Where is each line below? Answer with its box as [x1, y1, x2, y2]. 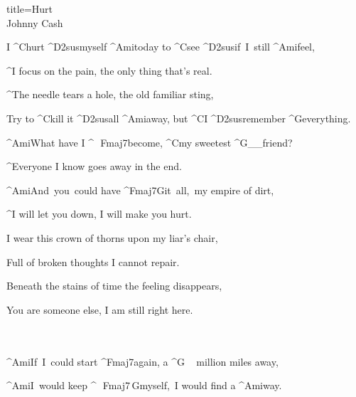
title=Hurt [6, 1, 53, 16]
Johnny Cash [6, 15, 63, 30]
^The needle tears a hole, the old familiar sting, [6, 87, 214, 102]
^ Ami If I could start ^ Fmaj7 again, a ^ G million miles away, [6, 354, 279, 369]
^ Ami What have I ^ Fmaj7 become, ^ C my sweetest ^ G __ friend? [6, 134, 293, 149]
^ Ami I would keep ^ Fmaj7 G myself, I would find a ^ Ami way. [6, 378, 282, 393]
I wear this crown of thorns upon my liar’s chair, [6, 230, 218, 245]
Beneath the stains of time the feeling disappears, [6, 278, 222, 293]
